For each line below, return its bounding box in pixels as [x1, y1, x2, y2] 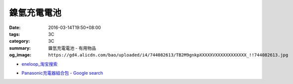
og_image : [9, 52, 32, 58]
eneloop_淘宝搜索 [21, 61, 58, 67]
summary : [9, 45, 31, 51]
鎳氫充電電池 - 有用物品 [48, 45, 97, 51]
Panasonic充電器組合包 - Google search [21, 70, 103, 76]
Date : [9, 25, 21, 30]
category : [9, 38, 30, 44]
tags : [9, 31, 20, 37]
